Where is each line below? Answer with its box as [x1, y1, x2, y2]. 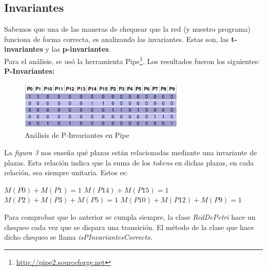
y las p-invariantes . [45, 44, 111, 54]
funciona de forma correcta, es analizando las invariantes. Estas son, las [4, 33, 229, 44]
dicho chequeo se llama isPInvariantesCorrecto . [4, 232, 152, 242]
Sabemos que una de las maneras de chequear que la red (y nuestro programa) [4, 24, 251, 34]
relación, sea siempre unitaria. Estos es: [4, 167, 128, 178]
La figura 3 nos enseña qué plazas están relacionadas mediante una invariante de [4, 147, 257, 157]
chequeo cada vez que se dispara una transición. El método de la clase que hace [4, 221, 254, 232]
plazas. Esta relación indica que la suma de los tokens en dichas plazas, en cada [4, 157, 254, 168]
